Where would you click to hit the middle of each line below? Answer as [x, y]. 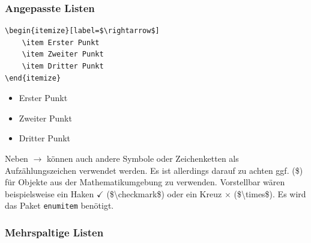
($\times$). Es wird [270, 193]
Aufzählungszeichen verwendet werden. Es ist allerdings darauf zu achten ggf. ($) [154, 170]
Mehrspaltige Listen [54, 232]
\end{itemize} [33, 78]
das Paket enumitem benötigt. [59, 205]
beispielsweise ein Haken [50, 193]
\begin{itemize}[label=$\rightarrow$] [82, 31]
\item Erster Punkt [61, 42]
